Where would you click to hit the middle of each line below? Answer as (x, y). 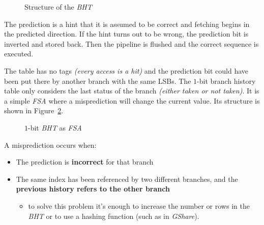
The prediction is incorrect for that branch (85, 162)
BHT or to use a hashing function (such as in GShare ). (114, 216)
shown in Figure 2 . (34, 110)
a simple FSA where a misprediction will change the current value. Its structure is (132, 100)
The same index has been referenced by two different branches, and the (127, 179)
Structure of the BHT (58, 7)
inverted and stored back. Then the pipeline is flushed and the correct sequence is (131, 43)
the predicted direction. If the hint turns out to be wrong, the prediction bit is (126, 34)
